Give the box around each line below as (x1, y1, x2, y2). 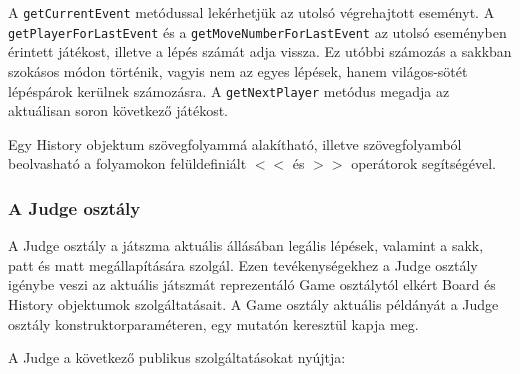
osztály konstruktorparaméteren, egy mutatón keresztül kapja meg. (8, 313, 419, 334)
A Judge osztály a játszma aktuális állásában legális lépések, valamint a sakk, (8, 235, 484, 256)
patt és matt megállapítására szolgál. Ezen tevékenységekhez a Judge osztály (8, 254, 478, 275)
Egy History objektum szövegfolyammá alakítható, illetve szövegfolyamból (8, 133, 462, 154)
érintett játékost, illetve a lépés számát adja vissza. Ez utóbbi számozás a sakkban (8, 41, 512, 62)
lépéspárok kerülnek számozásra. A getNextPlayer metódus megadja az (8, 80, 450, 101)
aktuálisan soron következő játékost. (8, 100, 228, 121)
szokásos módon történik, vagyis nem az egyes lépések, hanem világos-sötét (8, 60, 468, 81)
